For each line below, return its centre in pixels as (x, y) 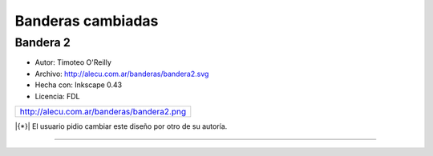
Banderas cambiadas (87, 21)
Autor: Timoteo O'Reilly (73, 62)
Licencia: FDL (57, 96)
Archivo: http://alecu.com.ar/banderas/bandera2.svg (122, 74)
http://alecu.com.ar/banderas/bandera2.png (103, 111)
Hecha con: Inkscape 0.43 (79, 85)
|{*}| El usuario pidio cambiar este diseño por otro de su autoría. (121, 126)
